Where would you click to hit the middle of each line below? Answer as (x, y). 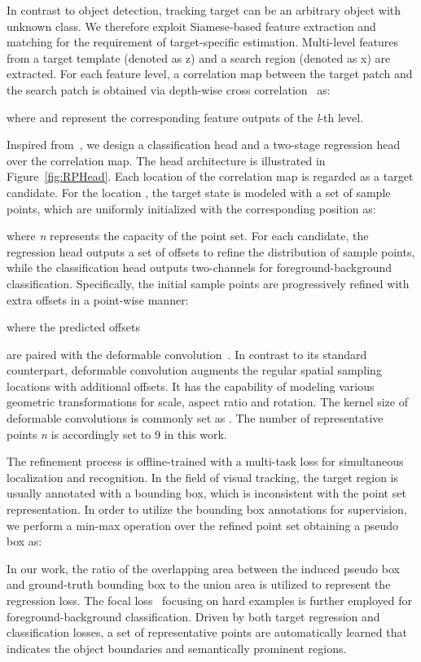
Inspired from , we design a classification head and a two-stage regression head (204, 145)
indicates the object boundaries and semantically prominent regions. (177, 648)
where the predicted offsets (73, 327)
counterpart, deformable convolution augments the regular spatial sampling (194, 370)
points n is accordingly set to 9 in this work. (117, 434)
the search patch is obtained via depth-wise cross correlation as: (169, 89)
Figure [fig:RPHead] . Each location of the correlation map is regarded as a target (210, 176)
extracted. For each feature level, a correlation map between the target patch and (210, 74)
